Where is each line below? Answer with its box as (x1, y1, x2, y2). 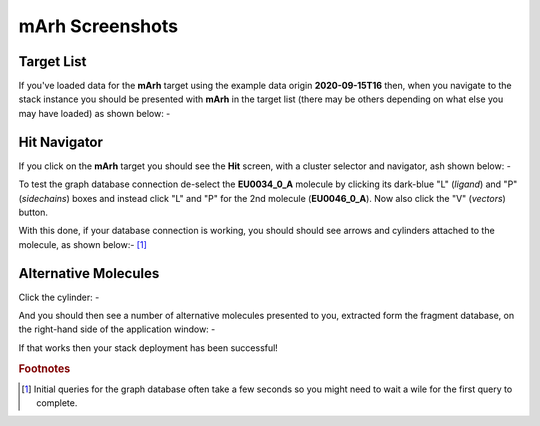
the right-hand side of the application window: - (18, 323, 216, 335)
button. (18, 206, 49, 218)
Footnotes (18, 361, 71, 375)
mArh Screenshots (18, 15, 179, 37)
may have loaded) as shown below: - (18, 107, 171, 119)
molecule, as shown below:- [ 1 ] (18, 238, 147, 250)
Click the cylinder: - (18, 291, 100, 303)
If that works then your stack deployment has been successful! (18, 341, 279, 354)
